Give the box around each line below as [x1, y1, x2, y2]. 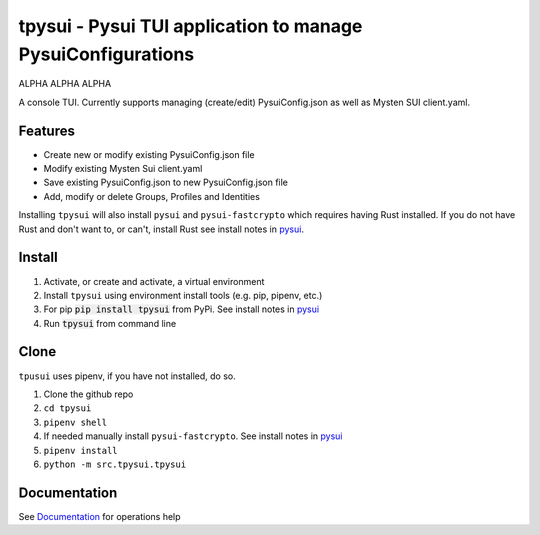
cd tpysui [43, 403, 92, 414]
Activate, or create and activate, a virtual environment [43, 275, 265, 287]
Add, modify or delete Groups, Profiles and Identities [43, 190, 260, 202]
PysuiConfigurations [18, 43, 195, 65]
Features [18, 122, 75, 139]
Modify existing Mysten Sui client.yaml [43, 163, 203, 175]
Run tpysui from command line [43, 317, 177, 329]
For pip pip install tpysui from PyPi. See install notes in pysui [43, 303, 320, 315]
